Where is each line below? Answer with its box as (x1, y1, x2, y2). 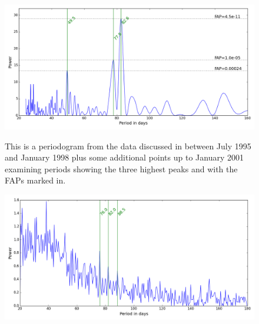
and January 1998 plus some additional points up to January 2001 (5, 151, 244, 163)
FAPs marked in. (5, 174, 66, 186)
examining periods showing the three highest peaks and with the (5, 162, 238, 175)
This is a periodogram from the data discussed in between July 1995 (5, 139, 251, 152)
